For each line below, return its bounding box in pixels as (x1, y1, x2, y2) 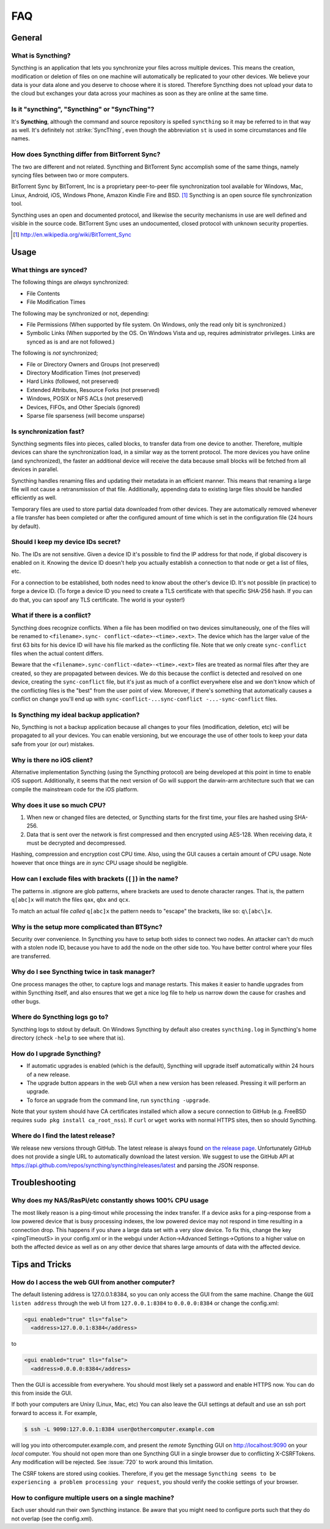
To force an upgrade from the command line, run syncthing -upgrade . (26, 1097, 210, 1104)
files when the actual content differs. (11, 649, 104, 657)
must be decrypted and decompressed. (26, 839, 127, 847)
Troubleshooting (11, 1177, 76, 1188)
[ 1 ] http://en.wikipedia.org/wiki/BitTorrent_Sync (13, 231, 131, 238)
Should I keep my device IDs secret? (11, 538, 121, 546)
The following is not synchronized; (11, 349, 98, 357)
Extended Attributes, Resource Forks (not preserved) (26, 386, 160, 393)
